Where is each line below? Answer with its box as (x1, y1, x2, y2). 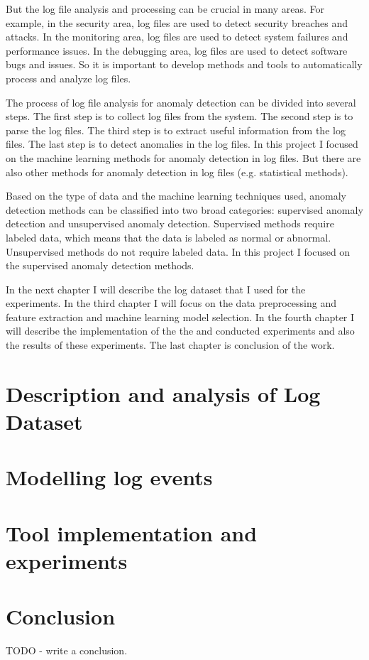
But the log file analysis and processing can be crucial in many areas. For (6, 1, 324, 16)
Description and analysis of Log (6, 379, 321, 408)
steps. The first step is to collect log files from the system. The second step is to (6, 109, 353, 124)
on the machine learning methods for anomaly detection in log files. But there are (6, 150, 361, 165)
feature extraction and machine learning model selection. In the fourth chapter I (6, 309, 355, 324)
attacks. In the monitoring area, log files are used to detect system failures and (6, 29, 348, 44)
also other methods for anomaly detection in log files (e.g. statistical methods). (6, 164, 348, 179)
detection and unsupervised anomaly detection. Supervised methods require (6, 216, 334, 231)
